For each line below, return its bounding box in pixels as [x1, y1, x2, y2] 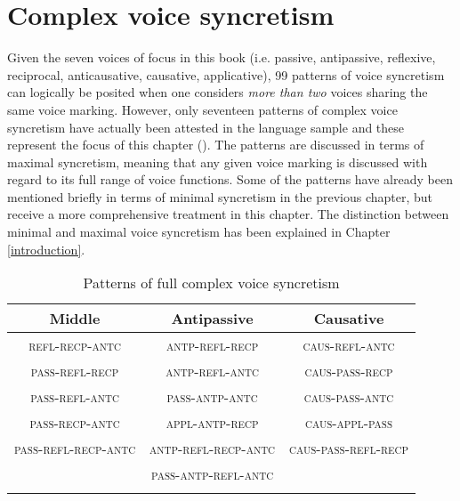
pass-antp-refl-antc [151, 464, 274, 485]
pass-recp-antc [29, 412, 120, 433]
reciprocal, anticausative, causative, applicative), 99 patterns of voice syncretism [7, 65, 445, 84]
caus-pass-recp [304, 360, 393, 382]
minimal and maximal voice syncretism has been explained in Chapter [7, 222, 391, 241]
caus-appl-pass [305, 412, 393, 433]
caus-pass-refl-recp [289, 438, 409, 459]
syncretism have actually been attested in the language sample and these [7, 117, 405, 136]
